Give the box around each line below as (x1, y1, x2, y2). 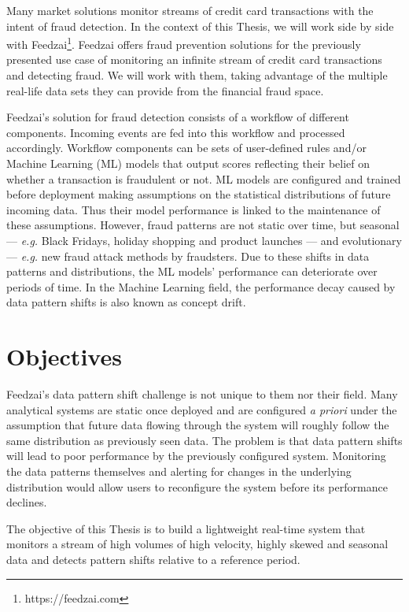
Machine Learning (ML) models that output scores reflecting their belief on (6, 155, 370, 171)
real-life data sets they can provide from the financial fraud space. (6, 82, 324, 98)
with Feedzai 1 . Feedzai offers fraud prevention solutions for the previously (6, 34, 361, 52)
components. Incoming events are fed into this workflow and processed (6, 124, 345, 140)
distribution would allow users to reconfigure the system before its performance (6, 478, 388, 495)
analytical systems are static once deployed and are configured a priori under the (6, 401, 397, 417)
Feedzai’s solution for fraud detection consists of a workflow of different (6, 109, 349, 125)
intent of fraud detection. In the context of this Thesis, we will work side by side (6, 17, 394, 34)
